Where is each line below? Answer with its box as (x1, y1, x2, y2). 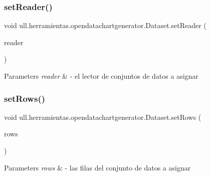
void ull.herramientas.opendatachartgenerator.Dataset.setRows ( (4, 111, 201, 122)
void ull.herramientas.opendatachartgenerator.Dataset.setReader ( (4, 20, 206, 31)
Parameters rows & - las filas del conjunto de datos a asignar (4, 162, 191, 172)
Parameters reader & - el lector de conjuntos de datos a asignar (4, 71, 198, 81)
